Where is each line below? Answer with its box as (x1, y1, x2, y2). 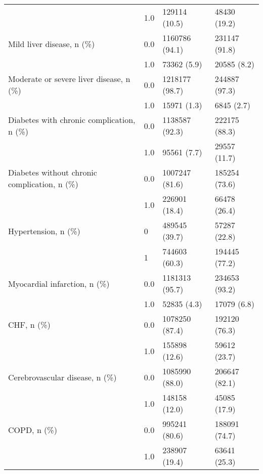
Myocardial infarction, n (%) (8, 277, 110, 289)
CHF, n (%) (8, 318, 51, 330)
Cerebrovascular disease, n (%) (8, 371, 117, 383)
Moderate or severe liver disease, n (8, 73, 130, 84)
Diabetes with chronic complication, (8, 114, 136, 125)
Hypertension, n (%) (8, 225, 80, 237)
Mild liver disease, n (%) (8, 37, 95, 50)
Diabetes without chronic (8, 166, 97, 178)
